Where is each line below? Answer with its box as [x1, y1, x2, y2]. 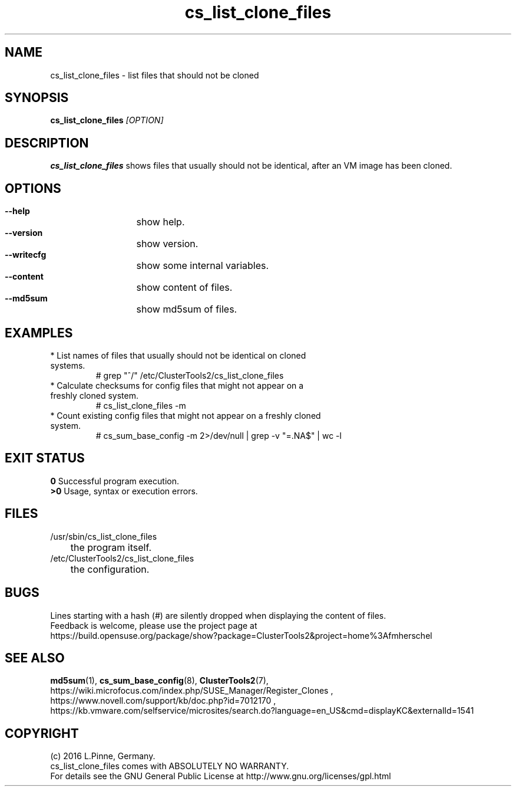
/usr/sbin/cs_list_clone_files [50, 531, 157, 541]
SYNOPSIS [5, 90, 69, 106]
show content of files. [136, 281, 233, 294]
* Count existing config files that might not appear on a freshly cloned [50, 410, 321, 421]
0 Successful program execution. [50, 475, 179, 486]
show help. [136, 216, 185, 228]
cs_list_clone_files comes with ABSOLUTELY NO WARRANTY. [50, 761, 289, 772]
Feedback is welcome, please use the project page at [50, 620, 257, 631]
